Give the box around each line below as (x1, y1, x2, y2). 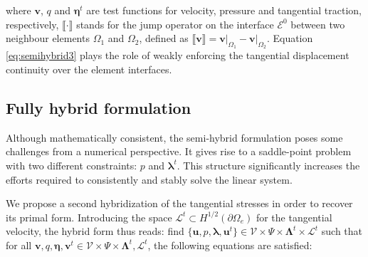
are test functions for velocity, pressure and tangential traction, (86, 3, 362, 17)
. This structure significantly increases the (177, 157, 360, 172)
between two (290, 16, 345, 31)
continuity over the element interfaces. (6, 61, 172, 76)
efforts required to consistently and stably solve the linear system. (6, 172, 293, 187)
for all (6, 237, 32, 252)
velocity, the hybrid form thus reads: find (6, 224, 184, 238)
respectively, (6, 16, 59, 31)
